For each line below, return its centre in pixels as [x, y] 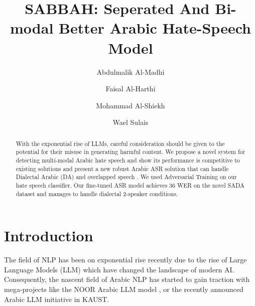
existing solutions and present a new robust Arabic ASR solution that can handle [122, 168]
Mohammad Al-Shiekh [131, 105]
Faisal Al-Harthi [131, 89]
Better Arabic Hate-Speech [155, 28]
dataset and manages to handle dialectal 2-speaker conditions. [97, 193]
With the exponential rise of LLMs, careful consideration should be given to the [120, 143]
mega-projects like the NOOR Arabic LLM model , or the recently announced [124, 289]
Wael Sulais [131, 122]
